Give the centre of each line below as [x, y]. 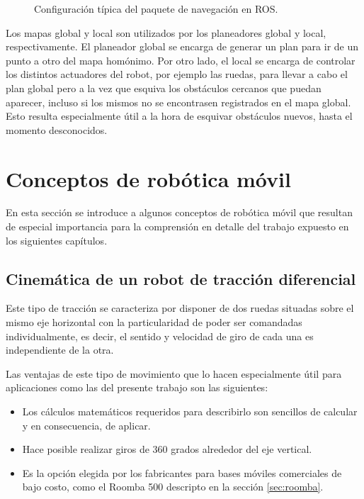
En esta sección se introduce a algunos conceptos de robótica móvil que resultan [179, 212]
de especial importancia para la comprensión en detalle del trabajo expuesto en [177, 226]
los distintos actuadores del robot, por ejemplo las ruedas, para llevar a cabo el [177, 74]
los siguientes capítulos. [57, 240]
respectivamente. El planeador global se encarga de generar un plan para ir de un [182, 46]
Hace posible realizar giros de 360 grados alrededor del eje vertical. [167, 449]
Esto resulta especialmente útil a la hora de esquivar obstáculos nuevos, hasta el [179, 116]
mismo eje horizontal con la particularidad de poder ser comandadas [154, 322]
